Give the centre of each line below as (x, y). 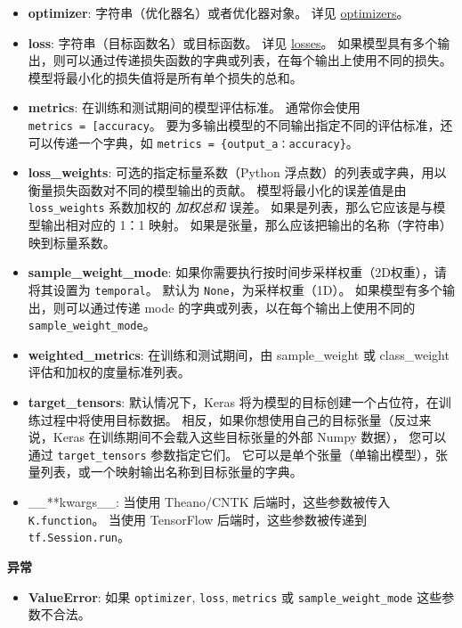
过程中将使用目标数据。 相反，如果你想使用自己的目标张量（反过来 (236, 419)
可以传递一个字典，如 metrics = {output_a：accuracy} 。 (193, 142)
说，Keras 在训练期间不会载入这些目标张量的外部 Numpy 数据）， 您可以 (237, 437)
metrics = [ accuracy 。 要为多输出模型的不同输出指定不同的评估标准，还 (240, 124)
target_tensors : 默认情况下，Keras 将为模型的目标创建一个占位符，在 (233, 402)
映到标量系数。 (72, 242)
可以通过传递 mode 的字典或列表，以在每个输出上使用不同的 (240, 307)
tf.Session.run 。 (79, 537)
